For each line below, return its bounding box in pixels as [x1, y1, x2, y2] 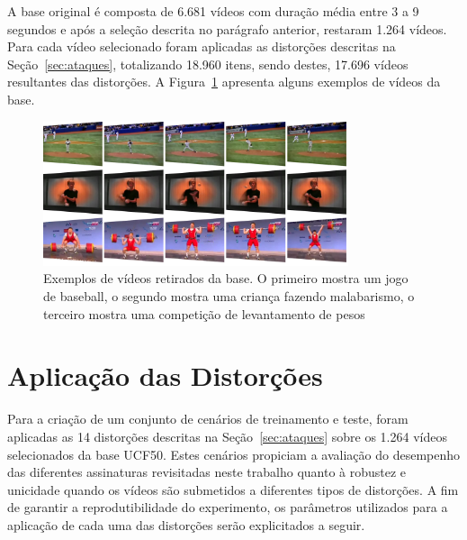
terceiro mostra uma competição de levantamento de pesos [43, 304, 365, 323]
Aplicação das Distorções [7, 357, 323, 394]
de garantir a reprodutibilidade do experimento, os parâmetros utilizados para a [7, 498, 448, 517]
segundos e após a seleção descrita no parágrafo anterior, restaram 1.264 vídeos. [7, 19, 447, 38]
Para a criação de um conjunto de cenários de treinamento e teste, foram [7, 409, 409, 428]
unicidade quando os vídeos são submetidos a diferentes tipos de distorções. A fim [7, 480, 459, 499]
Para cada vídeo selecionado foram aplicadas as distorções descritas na [7, 37, 396, 56]
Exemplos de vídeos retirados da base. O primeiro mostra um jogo [43, 269, 409, 288]
